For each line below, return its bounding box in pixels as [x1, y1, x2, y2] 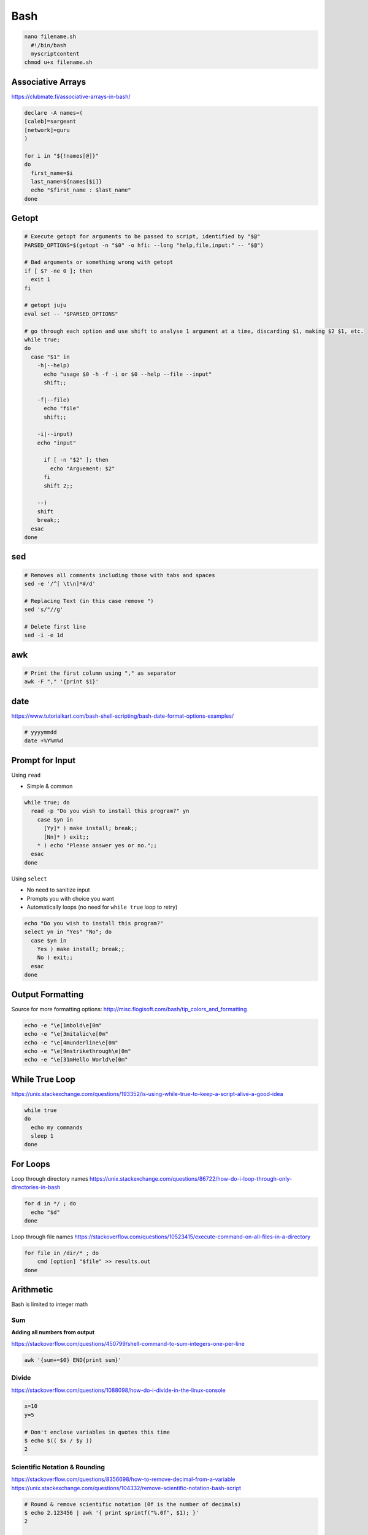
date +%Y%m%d [24, 737, 64, 744]
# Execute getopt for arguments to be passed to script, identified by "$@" [24, 233, 261, 240]
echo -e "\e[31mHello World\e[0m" [24, 1056, 128, 1063]
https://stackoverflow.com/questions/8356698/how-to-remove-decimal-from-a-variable [11, 1475, 236, 1483]
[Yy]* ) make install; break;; [44, 825, 138, 832]
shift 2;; [44, 482, 74, 489]
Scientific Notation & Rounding [11, 1463, 105, 1471]
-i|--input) [37, 430, 74, 438]
